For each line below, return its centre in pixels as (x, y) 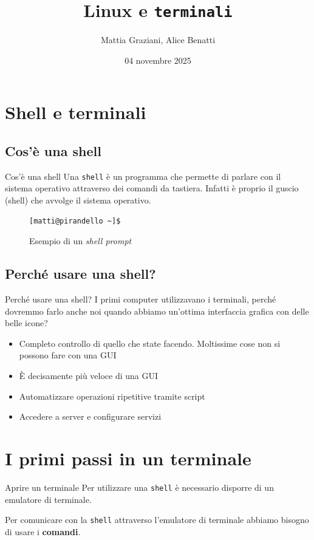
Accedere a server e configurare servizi (90, 416)
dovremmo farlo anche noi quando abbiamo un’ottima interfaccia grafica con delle (157, 311)
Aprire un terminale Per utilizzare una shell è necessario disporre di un (139, 487)
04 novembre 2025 (158, 60)
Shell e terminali (76, 112)
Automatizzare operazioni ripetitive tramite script (112, 396)
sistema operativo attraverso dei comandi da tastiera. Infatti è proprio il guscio (152, 188)
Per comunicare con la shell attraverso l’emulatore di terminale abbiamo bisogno (157, 520)
